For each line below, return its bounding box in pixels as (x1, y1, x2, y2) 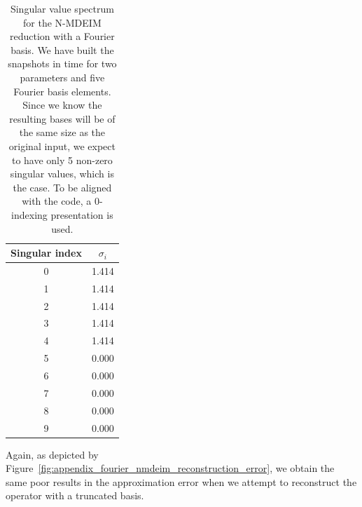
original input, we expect (8, 138, 116, 153)
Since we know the (22, 97, 102, 112)
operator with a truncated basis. (6, 488, 144, 503)
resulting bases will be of (9, 111, 116, 126)
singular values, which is (10, 166, 114, 181)
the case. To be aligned (13, 180, 112, 194)
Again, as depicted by (6, 447, 99, 461)
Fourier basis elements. (13, 83, 111, 98)
